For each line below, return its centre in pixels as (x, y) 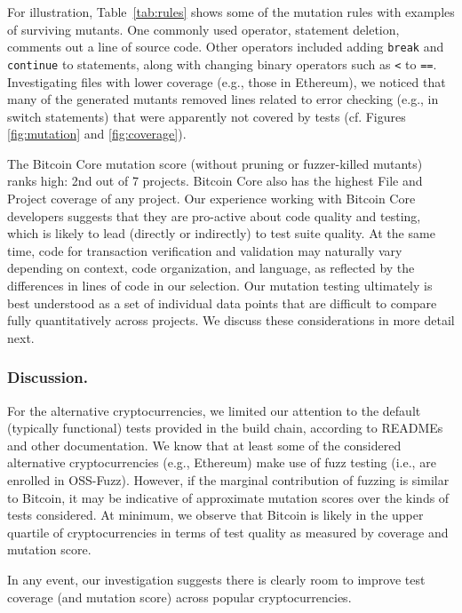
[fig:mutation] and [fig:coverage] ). (97, 134)
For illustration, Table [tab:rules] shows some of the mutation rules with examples (231, 12)
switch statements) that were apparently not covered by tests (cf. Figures (207, 116)
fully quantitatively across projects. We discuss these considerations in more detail (231, 320)
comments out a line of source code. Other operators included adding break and (226, 47)
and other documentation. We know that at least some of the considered (204, 445)
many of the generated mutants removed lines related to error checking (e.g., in (223, 99)
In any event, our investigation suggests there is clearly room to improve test (216, 579)
